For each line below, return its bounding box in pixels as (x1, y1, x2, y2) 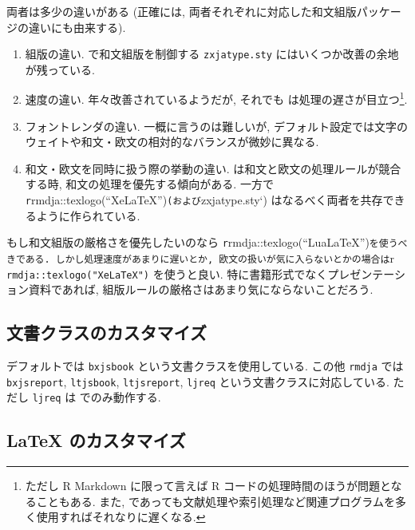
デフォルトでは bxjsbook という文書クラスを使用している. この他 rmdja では (6, 358, 404, 374)
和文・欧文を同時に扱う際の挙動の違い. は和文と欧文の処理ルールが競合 (25, 160, 401, 176)
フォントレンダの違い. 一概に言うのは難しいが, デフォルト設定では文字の (25, 117, 408, 134)
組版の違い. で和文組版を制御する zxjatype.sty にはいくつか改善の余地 (25, 45, 399, 62)
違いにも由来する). (28, 18, 126, 35)
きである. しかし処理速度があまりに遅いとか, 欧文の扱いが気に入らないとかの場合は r (6, 249, 394, 266)
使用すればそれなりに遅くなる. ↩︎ (36, 508, 206, 525)
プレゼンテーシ (327, 265, 405, 282)
